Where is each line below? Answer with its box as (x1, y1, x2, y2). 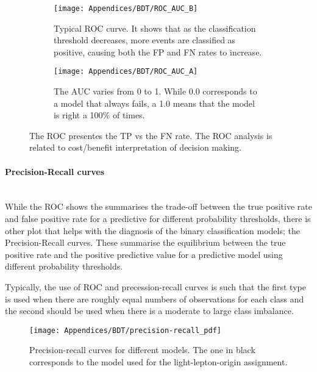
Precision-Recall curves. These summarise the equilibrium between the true (5, 236, 286, 249)
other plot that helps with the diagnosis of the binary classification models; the (5, 224, 300, 237)
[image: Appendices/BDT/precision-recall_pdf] (29, 326, 221, 335)
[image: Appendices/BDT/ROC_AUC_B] (54, 4, 198, 13)
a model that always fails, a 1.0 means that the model (54, 96, 255, 109)
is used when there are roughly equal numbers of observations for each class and (5, 292, 304, 305)
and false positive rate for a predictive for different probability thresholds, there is (5, 212, 311, 225)
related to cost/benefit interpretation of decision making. (29, 141, 241, 154)
